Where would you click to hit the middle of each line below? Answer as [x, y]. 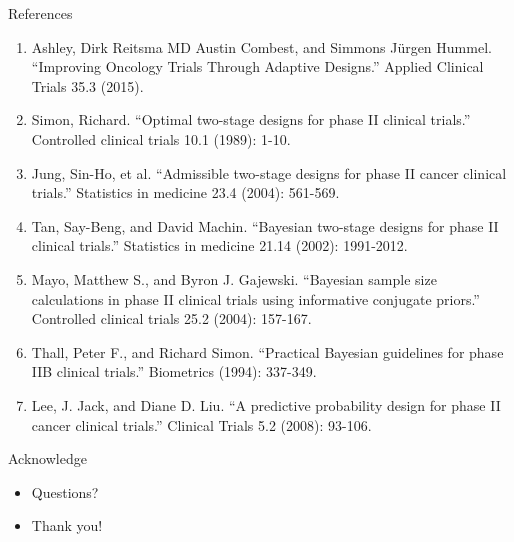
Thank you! [67, 525]
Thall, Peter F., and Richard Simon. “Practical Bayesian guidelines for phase [267, 351]
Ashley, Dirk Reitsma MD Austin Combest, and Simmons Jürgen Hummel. [261, 46]
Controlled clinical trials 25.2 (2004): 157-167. [171, 318]
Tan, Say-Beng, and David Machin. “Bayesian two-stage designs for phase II [265, 225]
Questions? [65, 491]
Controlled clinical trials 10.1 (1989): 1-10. [161, 138]
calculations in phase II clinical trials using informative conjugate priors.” [255, 298]
